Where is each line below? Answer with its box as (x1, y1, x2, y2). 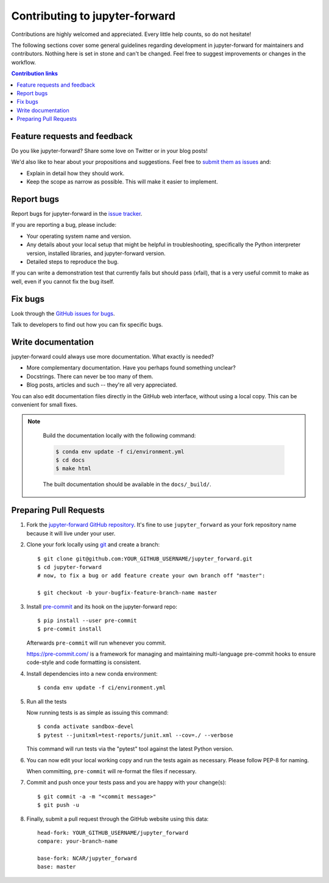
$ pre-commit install (37, 626, 102, 632)
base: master (37, 863, 76, 870)
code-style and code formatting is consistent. (26, 659, 141, 666)
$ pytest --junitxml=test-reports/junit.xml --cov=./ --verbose (37, 732, 234, 738)
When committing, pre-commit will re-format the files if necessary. (26, 767, 197, 774)
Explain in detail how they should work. (26, 170, 125, 177)
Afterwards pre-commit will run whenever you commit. (26, 639, 167, 646)
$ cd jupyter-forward (37, 563, 102, 570)
